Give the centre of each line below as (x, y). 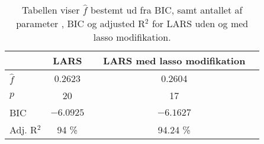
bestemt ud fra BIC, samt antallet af (166, 10)
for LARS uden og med (200, 23)
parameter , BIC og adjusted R (81, 23)
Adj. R (23, 130)
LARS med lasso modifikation (174, 60)
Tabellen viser (51, 10)
